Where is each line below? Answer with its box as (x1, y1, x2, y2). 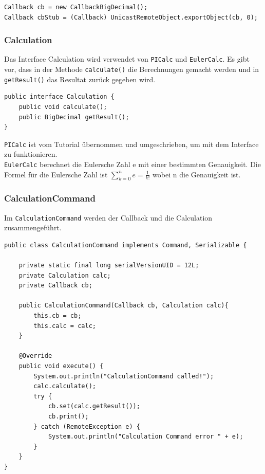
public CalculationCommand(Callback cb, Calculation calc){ (18, 302, 229, 309)
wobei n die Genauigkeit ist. (153, 169, 241, 179)
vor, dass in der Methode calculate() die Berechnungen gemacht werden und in (4, 64, 259, 75)
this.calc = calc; (33, 322, 96, 330)
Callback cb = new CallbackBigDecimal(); (4, 4, 148, 11)
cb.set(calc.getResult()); (48, 403, 140, 410)
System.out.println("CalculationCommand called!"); (33, 372, 214, 380)
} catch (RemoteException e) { (33, 423, 140, 430)
